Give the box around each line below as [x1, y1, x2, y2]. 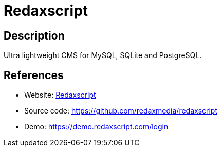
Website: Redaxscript [24, 90, 96, 100]
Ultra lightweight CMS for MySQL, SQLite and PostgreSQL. [4, 51, 202, 60]
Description [4, 29, 65, 42]
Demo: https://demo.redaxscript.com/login [24, 122, 169, 131]
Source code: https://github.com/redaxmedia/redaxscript [24, 106, 218, 116]
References [4, 68, 64, 82]
